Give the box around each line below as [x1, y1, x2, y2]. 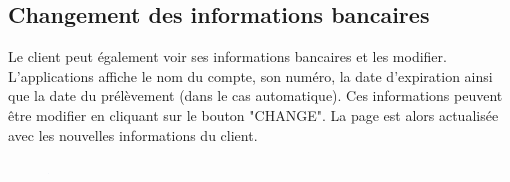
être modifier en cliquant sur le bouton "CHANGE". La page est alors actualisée [8, 104, 499, 125]
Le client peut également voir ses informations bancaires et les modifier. [8, 46, 447, 67]
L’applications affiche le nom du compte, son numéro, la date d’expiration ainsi [8, 65, 493, 86]
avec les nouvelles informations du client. [8, 124, 258, 145]
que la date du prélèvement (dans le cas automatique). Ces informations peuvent [8, 85, 503, 106]
